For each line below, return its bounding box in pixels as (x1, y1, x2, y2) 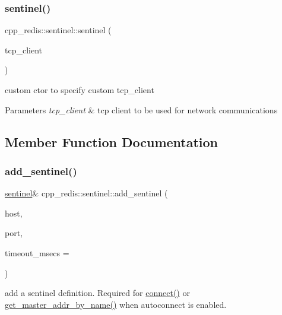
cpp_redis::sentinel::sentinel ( (5, 24, 112, 36)
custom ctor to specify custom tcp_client (5, 84, 154, 96)
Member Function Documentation (5, 132, 218, 151)
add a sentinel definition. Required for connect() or (5, 287, 190, 299)
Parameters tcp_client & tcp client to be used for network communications (5, 103, 278, 116)
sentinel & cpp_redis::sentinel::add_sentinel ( (5, 187, 168, 199)
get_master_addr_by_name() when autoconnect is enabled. (5, 298, 227, 310)
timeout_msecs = (5, 246, 69, 259)
